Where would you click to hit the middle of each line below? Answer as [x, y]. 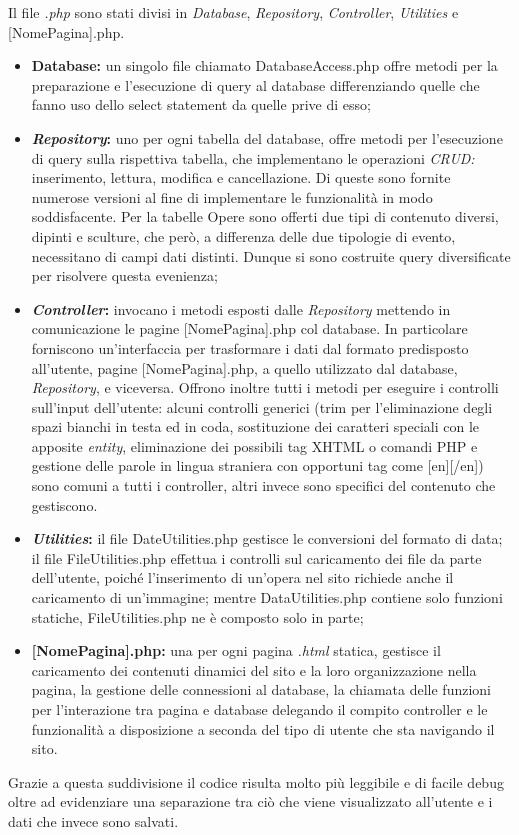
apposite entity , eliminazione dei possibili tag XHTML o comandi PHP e [254, 445]
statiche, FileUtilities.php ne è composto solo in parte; [197, 616]
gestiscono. [64, 504]
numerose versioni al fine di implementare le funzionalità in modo [232, 196]
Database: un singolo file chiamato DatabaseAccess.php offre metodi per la [264, 65]
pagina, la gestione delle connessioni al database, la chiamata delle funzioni [261, 689]
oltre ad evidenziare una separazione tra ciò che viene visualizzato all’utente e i [250, 801]
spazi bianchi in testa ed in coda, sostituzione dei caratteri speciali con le [255, 426]
